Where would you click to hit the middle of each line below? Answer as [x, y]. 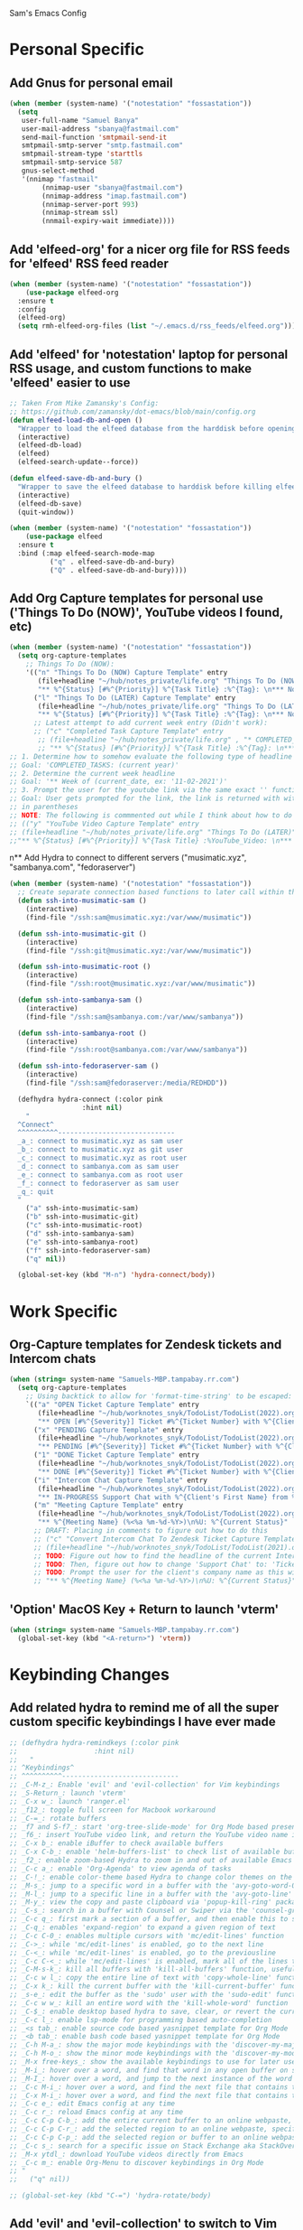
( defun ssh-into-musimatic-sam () [82, 901]
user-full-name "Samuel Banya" [80, 120]
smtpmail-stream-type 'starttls [82, 154]
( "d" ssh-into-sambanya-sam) [80, 1233]
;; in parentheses [44, 807]
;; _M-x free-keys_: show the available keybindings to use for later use [153, 2062]
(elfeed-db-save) [50, 504]
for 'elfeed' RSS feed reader [89, 263]
